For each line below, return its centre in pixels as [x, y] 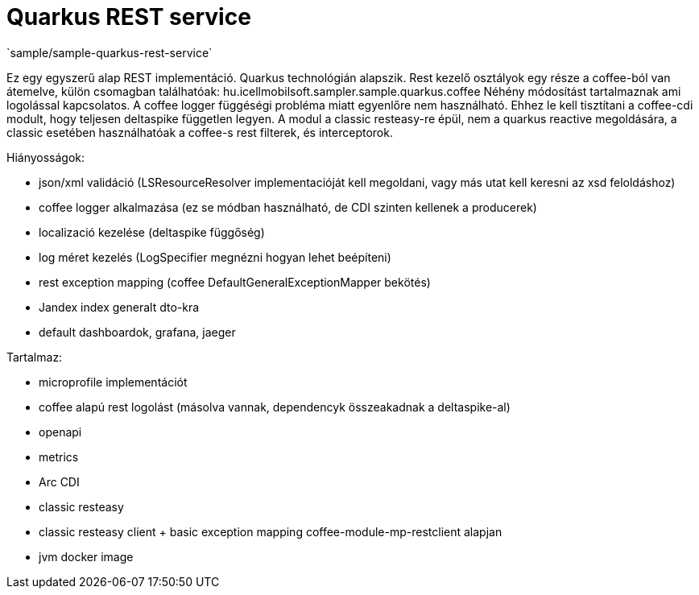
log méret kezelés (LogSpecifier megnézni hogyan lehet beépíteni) [215, 257]
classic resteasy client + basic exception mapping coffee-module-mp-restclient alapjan [271, 531]
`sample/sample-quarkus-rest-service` [110, 52]
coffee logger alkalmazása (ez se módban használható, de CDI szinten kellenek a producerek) [288, 207]
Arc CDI [59, 481]
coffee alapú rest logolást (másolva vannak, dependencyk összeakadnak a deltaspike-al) [275, 407]
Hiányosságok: [46, 157]
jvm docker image [86, 556]
